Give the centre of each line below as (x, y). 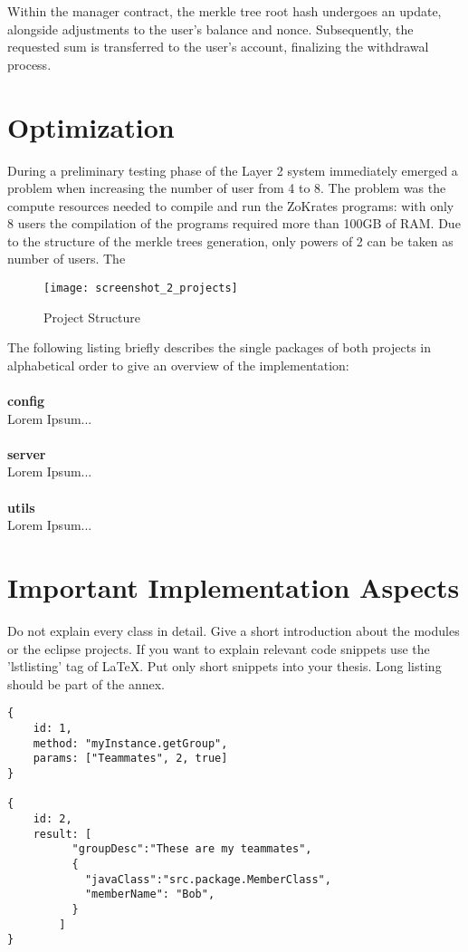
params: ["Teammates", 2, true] (130, 759)
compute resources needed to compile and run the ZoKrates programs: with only (231, 205)
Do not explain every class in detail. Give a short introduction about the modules (234, 630)
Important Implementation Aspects (234, 587)
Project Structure (92, 317)
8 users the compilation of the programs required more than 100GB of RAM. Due (234, 223)
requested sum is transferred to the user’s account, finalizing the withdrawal (218, 47)
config (26, 401)
